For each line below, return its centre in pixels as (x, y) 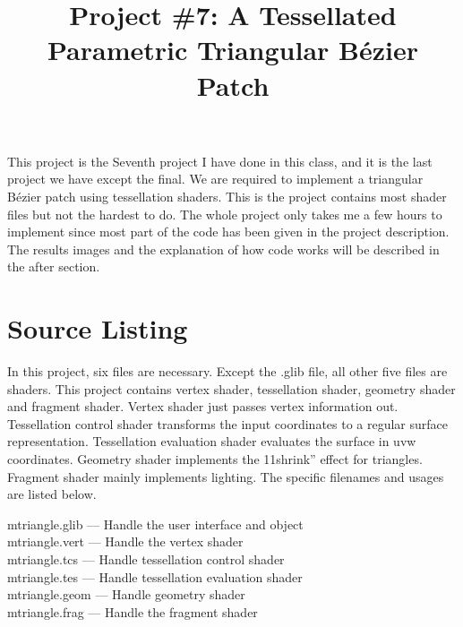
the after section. (54, 266)
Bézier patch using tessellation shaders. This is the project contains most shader (227, 196)
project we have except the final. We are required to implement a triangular (215, 179)
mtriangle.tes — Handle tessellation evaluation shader (155, 576)
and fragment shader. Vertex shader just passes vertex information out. (203, 406)
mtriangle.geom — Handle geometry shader (126, 594)
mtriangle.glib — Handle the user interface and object (155, 524)
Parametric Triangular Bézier (233, 50)
